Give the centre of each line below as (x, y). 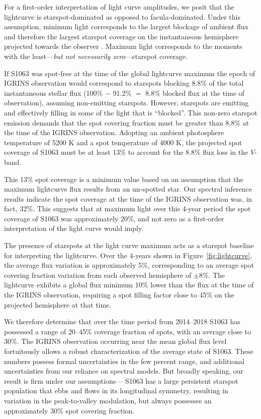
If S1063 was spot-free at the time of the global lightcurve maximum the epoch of (130, 73)
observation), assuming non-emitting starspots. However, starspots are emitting (126, 103)
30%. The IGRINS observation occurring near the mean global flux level (115, 341)
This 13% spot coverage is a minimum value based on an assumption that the (124, 179)
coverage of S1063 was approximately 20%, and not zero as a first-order (114, 218)
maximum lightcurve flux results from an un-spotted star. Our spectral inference (128, 189)
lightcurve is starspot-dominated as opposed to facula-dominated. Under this (122, 16)
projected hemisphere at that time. (58, 304)
